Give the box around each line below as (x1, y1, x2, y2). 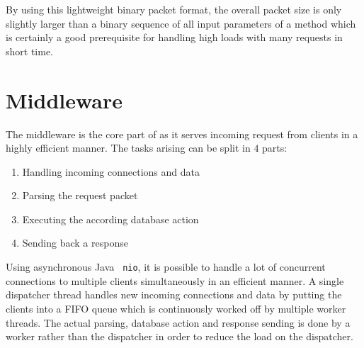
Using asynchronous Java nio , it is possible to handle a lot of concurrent (6, 259, 326, 274)
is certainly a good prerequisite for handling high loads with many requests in (6, 30, 343, 45)
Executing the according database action (22, 211, 199, 226)
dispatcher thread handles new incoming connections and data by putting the (6, 287, 342, 302)
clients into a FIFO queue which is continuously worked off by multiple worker (6, 301, 346, 315)
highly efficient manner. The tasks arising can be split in (6, 140, 251, 155)
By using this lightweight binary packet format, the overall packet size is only (6, 2, 342, 16)
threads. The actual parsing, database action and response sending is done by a (6, 315, 351, 330)
